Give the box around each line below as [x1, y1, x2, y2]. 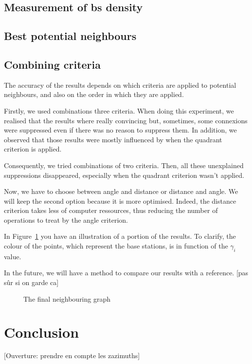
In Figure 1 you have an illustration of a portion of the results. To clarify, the [4, 231, 236, 241]
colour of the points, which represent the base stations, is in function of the [4, 241, 228, 251]
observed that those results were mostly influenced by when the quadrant [4, 134, 222, 144]
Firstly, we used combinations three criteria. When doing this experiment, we [4, 105, 234, 115]
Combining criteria [4, 57, 101, 72]
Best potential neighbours [4, 28, 137, 43]
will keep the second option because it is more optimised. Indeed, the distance [4, 195, 236, 206]
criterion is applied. [4, 144, 62, 154]
